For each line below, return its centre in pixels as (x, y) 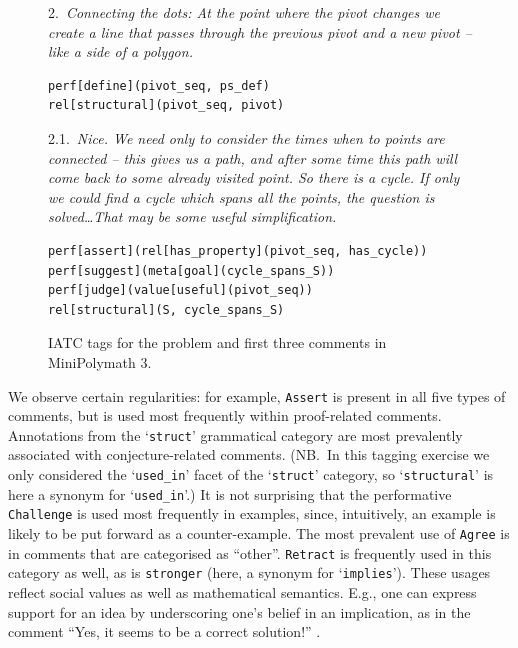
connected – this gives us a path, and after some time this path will (253, 157)
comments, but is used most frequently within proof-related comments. (225, 415)
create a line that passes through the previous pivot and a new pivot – (260, 31)
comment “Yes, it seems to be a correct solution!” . (164, 631)
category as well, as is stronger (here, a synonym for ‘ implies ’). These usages (249, 572)
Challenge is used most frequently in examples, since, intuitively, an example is (252, 513)
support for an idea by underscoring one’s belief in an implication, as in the (239, 611)
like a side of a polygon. (120, 51)
